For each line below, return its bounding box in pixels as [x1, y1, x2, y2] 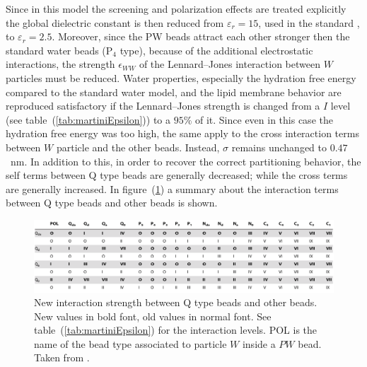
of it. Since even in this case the [194, 112, 333, 127]
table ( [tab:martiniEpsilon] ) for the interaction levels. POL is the [34, 322, 318, 337]
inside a [242, 336, 276, 351]
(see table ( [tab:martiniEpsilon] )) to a [6, 112, 170, 127]
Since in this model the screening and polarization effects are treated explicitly [6, 1, 346, 16]
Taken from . [34, 350, 90, 365]
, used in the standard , [258, 15, 360, 30]
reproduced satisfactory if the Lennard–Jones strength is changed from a [6, 98, 320, 113]
